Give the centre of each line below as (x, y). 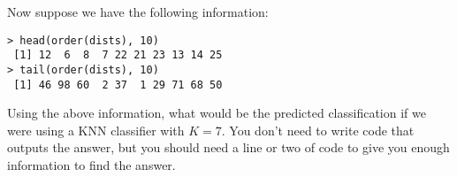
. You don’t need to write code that (318, 130)
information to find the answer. (91, 165)
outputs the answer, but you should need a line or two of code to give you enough (228, 147)
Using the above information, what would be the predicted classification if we (217, 113)
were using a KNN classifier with (96, 130)
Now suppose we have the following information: (138, 12)
